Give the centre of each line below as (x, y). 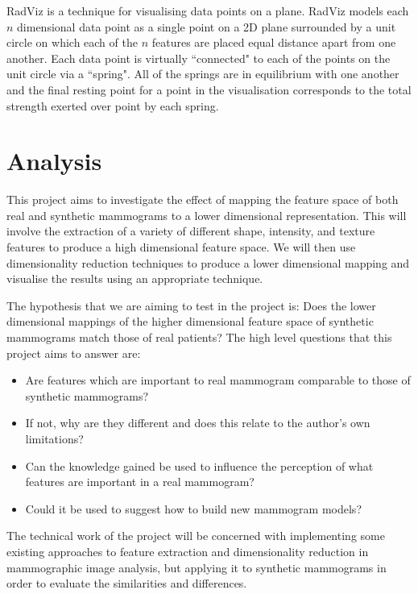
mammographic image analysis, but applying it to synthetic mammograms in (197, 567)
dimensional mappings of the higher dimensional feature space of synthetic (190, 321)
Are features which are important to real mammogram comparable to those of (218, 380)
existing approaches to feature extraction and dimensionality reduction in (188, 551)
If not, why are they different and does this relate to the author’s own (198, 423)
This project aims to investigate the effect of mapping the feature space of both (203, 199)
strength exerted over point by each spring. (113, 105)
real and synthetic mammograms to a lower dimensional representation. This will (207, 215)
